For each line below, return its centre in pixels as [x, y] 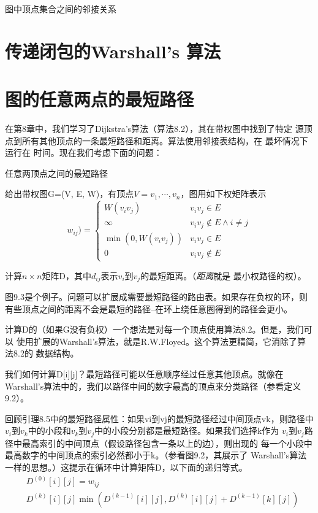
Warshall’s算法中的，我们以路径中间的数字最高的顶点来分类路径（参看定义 [153, 386]
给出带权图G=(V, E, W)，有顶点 [70, 194]
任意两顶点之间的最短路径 [56, 173]
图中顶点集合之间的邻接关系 [61, 9]
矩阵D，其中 [67, 275]
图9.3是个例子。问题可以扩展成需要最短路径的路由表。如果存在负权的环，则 [156, 297]
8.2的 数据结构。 [46, 353]
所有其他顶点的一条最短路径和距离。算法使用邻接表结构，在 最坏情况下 [165, 140]
